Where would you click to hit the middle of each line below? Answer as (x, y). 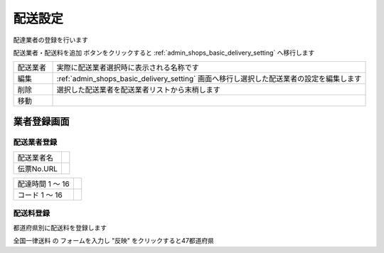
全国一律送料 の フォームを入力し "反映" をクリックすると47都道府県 (114, 241)
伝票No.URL (38, 169)
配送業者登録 (35, 142)
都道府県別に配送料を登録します (60, 227)
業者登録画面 (41, 121)
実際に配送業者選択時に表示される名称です (128, 68)
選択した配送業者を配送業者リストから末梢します (138, 90)
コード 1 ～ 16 (40, 195)
